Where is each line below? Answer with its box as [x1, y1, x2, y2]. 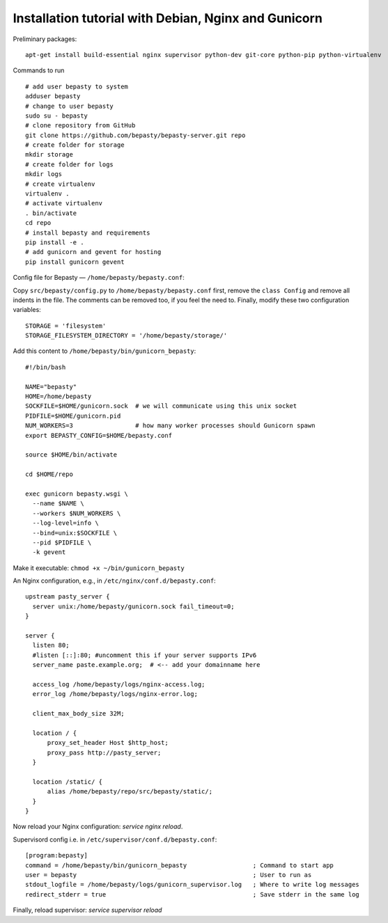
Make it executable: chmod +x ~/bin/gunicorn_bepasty [13, 564, 185, 572]
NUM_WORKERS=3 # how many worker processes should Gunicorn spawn [25, 422, 316, 429]
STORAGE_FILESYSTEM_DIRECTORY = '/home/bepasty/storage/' [25, 331, 228, 340]
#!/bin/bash [25, 363, 66, 371]
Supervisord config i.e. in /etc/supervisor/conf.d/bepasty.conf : [13, 835, 217, 844]
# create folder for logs [25, 160, 114, 168]
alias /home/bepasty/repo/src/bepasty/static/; [47, 787, 212, 796]
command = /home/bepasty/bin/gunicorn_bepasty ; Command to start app [25, 861, 334, 869]
